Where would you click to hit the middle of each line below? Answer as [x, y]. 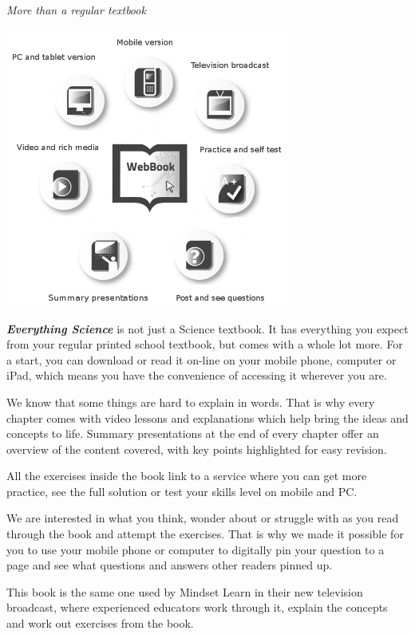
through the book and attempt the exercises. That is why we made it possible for [205, 534]
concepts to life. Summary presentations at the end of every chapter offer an [193, 433]
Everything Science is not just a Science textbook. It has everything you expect [207, 328]
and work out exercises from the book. [100, 623]
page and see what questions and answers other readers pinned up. [170, 565]
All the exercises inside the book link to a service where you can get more [187, 476]
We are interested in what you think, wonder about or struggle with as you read [203, 518]
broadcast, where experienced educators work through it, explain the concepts [197, 607]
